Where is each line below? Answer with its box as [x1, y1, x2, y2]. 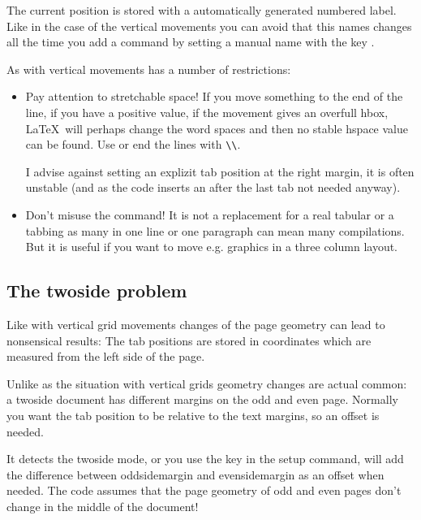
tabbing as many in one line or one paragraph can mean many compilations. [25, 222, 405, 239]
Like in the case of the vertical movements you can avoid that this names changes [6, 17, 412, 34]
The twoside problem [6, 278, 187, 303]
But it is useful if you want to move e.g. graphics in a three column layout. [25, 238, 398, 255]
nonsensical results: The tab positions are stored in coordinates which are [6, 331, 372, 349]
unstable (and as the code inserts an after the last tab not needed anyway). [25, 179, 401, 196]
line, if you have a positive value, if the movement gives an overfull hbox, [25, 103, 389, 120]
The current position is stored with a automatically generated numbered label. [6, 2, 397, 18]
